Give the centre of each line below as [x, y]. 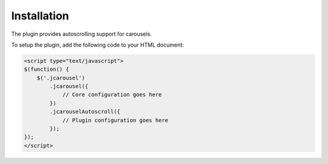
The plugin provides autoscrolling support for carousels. [81, 34]
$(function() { [46, 69]
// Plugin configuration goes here [115, 120]
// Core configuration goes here [112, 95]
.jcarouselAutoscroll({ [85, 112]
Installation [40, 16]
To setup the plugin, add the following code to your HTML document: [98, 45]
